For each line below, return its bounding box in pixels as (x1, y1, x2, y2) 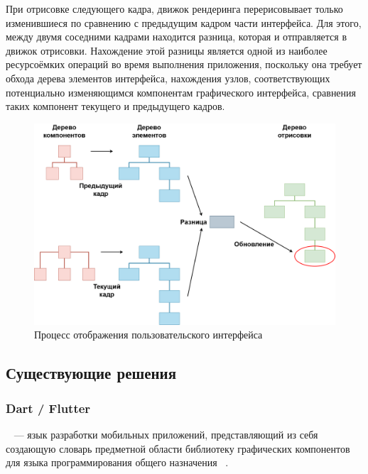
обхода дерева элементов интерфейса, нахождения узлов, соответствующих (6, 70, 330, 85)
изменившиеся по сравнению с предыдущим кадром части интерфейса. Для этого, (6, 15, 362, 30)
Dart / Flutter (6, 399, 91, 417)
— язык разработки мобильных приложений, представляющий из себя (13, 426, 318, 441)
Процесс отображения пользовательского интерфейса (34, 327, 263, 342)
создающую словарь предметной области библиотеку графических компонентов (6, 441, 350, 456)
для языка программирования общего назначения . (6, 455, 229, 470)
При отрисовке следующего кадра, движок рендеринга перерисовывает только (6, 1, 343, 16)
